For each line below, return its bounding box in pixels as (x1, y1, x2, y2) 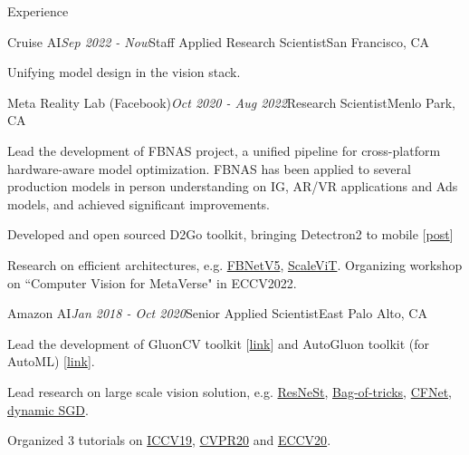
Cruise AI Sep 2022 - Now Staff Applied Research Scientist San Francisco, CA (7, 32, 430, 51)
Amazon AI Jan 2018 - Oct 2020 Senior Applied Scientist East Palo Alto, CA (7, 304, 427, 323)
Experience (7, 2, 69, 20)
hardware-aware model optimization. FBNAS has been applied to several (7, 159, 411, 178)
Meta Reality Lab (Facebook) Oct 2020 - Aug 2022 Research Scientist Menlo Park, (7, 92, 455, 111)
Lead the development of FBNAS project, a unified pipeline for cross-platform (7, 140, 441, 160)
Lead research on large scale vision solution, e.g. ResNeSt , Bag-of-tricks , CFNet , (7, 382, 452, 401)
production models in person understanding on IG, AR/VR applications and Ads (7, 177, 458, 196)
